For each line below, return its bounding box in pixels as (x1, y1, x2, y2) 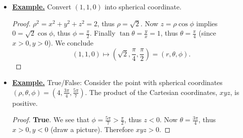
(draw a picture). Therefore (50, 124, 134, 135)
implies (196, 18, 218, 28)
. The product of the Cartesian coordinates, (85, 87, 218, 97)
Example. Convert (12, 1, 71, 11)
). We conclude (48, 38, 94, 48)
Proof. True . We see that (12, 114, 90, 125)
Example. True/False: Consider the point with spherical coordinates (12, 77, 223, 88)
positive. (12, 97, 38, 108)
